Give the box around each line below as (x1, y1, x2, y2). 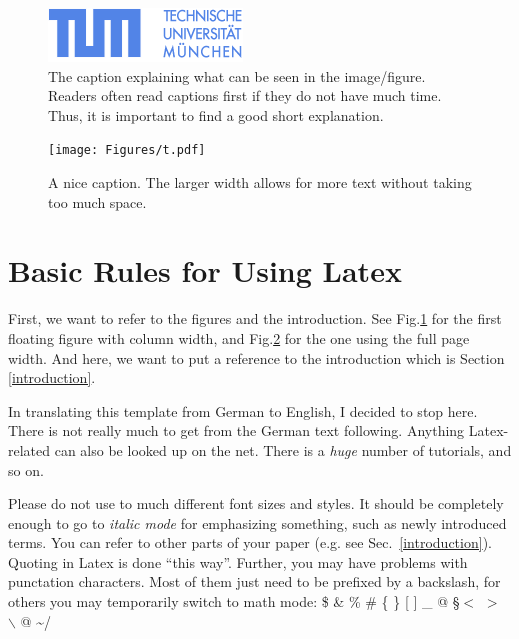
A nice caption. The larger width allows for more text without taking (48, 172, 472, 193)
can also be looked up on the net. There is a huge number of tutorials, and (54, 439, 512, 460)
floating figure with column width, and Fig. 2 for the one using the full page (8, 327, 470, 348)
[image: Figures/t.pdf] (48, 143, 206, 158)
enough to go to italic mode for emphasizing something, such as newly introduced (8, 512, 507, 533)
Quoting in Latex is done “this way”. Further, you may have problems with (8, 551, 468, 572)
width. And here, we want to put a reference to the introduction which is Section (8, 347, 505, 368)
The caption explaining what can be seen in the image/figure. (48, 65, 426, 86)
